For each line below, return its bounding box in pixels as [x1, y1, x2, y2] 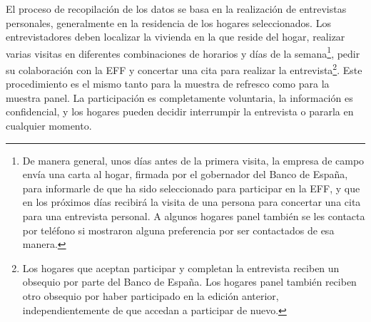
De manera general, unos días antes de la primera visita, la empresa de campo [22, 152, 365, 167]
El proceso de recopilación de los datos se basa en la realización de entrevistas [6, 1, 347, 16]
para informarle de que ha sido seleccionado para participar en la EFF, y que [22, 180, 360, 195]
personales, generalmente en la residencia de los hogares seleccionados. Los [6, 15, 331, 30]
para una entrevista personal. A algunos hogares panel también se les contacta [22, 209, 365, 224]
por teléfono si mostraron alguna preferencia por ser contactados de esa [22, 222, 335, 237]
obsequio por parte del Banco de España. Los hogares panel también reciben [22, 274, 357, 289]
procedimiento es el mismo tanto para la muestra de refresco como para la [6, 76, 330, 91]
